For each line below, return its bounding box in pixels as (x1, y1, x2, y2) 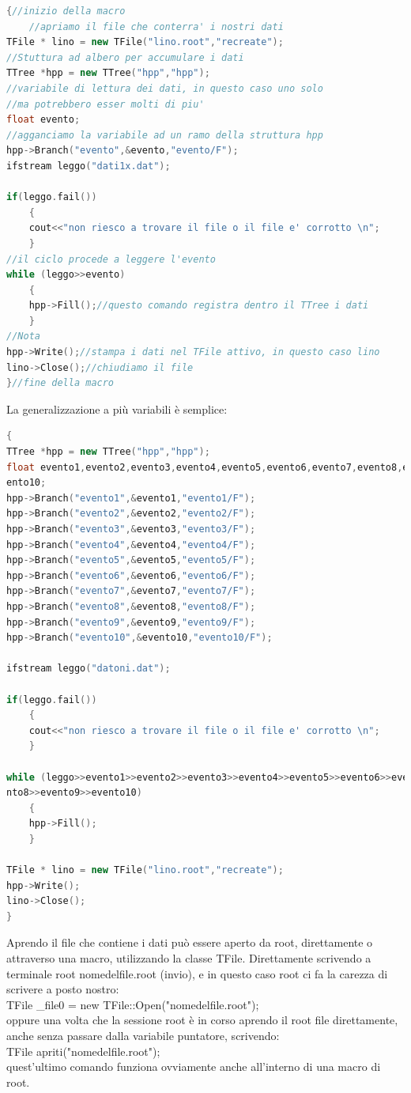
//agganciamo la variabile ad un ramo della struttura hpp (6, 129, 323, 141)
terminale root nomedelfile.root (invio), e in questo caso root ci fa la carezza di (6, 965, 388, 981)
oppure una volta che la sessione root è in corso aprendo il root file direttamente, (6, 1012, 398, 1028)
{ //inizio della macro (6, 6, 126, 17)
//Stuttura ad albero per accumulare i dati (6, 51, 244, 63)
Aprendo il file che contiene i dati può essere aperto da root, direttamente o (6, 934, 373, 951)
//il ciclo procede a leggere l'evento (6, 253, 216, 265)
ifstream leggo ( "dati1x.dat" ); (6, 160, 171, 172)
